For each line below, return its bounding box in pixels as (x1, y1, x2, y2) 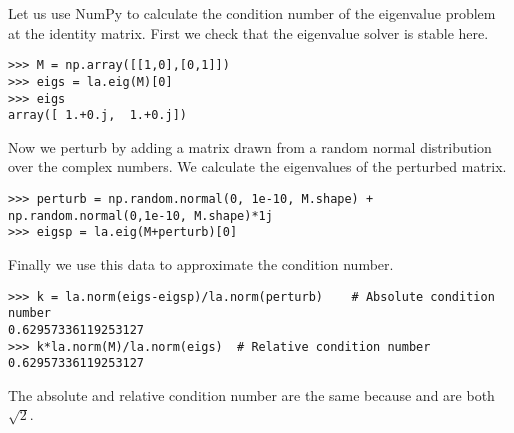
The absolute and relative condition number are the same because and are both (8, 384, 495, 405)
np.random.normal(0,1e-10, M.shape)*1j (8, 208, 273, 223)
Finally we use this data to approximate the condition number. (8, 253, 394, 274)
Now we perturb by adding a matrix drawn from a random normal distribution (8, 136, 492, 157)
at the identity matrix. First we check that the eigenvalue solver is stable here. (8, 22, 489, 43)
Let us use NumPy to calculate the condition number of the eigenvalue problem (8, 3, 496, 23)
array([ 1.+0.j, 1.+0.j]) (8, 108, 187, 123)
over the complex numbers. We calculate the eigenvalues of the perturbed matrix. (8, 156, 507, 177)
